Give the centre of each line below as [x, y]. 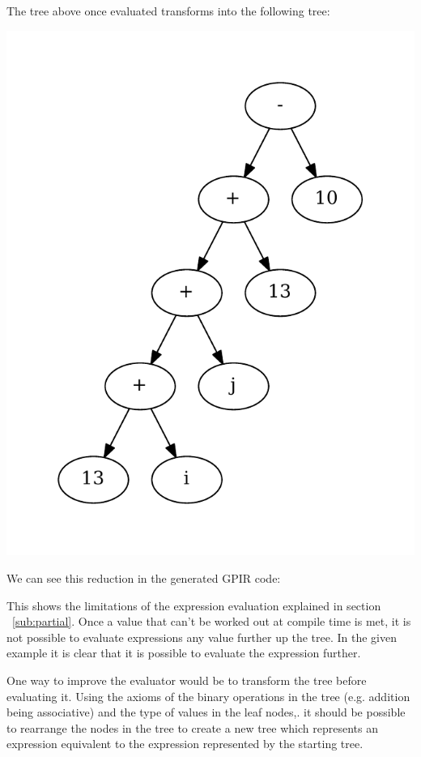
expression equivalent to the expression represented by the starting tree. [185, 744]
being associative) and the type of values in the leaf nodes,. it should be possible [206, 712]
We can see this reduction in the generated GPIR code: [144, 578]
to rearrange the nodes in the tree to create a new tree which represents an [192, 727]
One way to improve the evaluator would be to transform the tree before [187, 680]
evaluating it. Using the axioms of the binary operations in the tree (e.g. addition [208, 696]
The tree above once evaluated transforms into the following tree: [168, 11]
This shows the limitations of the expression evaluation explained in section [194, 605]
